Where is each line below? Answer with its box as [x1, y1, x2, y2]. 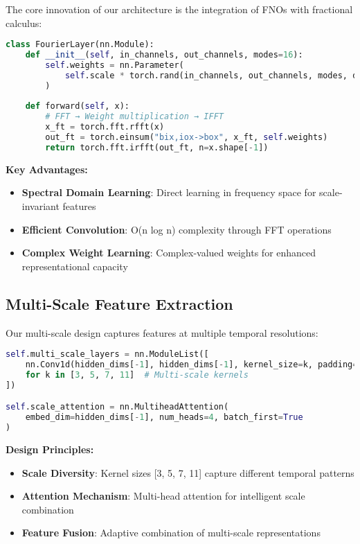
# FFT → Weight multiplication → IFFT [45, 112, 224, 122]
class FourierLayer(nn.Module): [6, 40, 154, 50]
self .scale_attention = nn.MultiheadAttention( [6, 402, 229, 412]
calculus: [6, 15, 42, 30]
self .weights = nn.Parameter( [45, 60, 184, 70]
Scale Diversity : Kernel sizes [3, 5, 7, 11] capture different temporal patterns [21, 465, 354, 480]
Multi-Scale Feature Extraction [6, 292, 233, 314]
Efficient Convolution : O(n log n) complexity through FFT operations [21, 222, 332, 236]
